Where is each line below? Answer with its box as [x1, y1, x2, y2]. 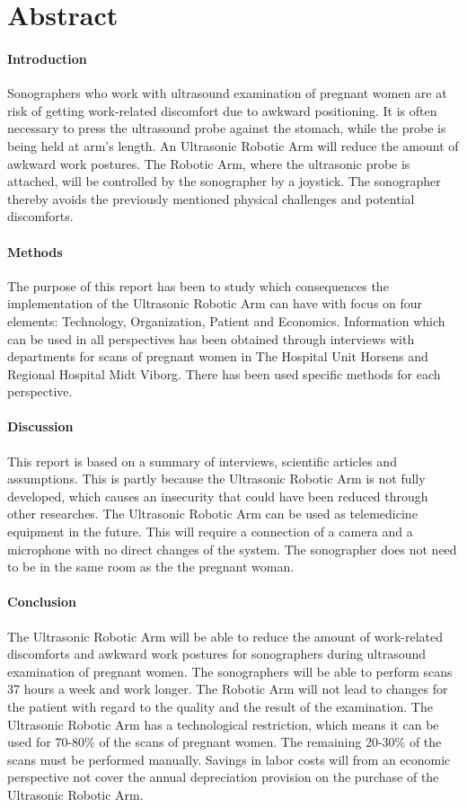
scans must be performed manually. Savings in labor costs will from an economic [7, 749, 451, 768]
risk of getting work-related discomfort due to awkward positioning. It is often [7, 101, 437, 120]
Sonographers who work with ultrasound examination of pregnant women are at [7, 84, 447, 102]
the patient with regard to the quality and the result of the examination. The [7, 697, 433, 715]
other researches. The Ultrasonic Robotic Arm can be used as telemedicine [7, 504, 418, 523]
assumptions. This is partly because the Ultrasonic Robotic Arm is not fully [7, 469, 426, 488]
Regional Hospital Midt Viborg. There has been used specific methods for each [7, 364, 441, 383]
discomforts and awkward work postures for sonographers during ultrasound [7, 644, 427, 663]
